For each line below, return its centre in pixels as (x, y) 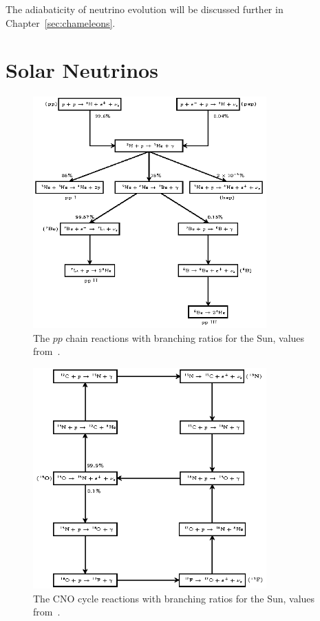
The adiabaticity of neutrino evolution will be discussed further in (145, 9)
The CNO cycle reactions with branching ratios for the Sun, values (174, 598)
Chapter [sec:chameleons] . (61, 22)
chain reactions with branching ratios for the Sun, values (185, 337)
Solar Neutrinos (82, 70)
